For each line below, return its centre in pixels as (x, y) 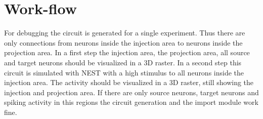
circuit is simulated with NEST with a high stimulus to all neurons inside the (124, 72)
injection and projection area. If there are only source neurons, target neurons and (131, 92)
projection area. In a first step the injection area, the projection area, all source (127, 52)
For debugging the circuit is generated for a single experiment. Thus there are (125, 33)
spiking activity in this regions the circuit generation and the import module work (131, 102)
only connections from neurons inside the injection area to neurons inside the (123, 42)
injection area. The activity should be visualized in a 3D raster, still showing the (129, 82)
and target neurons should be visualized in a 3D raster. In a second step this (123, 62)
